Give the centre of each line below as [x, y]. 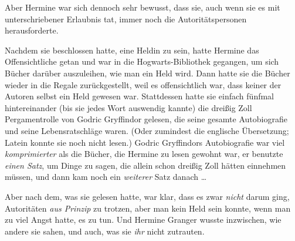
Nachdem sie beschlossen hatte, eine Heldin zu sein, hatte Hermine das [132, 50]
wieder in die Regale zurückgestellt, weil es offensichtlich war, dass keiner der [143, 84]
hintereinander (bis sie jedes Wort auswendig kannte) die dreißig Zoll [128, 107]
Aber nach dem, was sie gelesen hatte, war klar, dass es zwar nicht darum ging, [147, 196]
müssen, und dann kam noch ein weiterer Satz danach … [106, 177]
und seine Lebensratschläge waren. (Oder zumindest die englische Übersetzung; [147, 130]
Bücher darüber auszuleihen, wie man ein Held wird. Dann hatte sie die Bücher [147, 73]
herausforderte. [32, 30]
